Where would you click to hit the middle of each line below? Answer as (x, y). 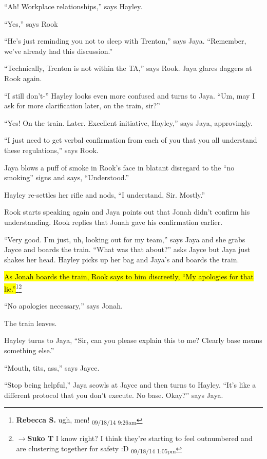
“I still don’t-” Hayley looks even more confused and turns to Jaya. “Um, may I (130, 95)
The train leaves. (31, 323)
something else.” (29, 350)
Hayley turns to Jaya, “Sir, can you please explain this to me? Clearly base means (133, 340)
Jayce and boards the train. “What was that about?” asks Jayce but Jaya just (127, 249)
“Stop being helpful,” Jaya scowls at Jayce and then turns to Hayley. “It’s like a (130, 385)
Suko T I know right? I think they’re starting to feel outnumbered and (140, 438)
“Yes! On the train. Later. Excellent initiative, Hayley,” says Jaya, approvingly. (128, 122)
